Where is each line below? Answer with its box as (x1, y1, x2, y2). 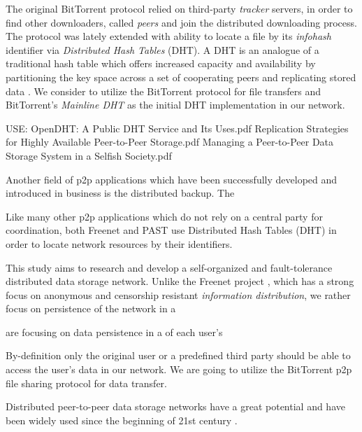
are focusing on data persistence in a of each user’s (6, 324, 223, 339)
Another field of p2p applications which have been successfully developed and (6, 172, 338, 186)
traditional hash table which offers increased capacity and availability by (6, 56, 316, 71)
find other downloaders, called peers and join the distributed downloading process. (6, 15, 357, 29)
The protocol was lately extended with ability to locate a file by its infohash (6, 29, 331, 43)
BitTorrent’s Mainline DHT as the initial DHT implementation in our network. (6, 97, 345, 112)
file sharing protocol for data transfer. (6, 375, 167, 390)
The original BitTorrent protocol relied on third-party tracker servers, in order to (6, 1, 353, 15)
